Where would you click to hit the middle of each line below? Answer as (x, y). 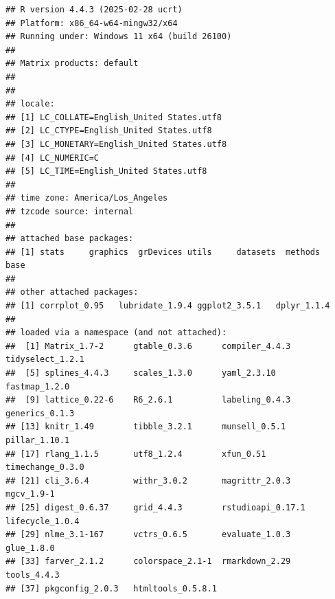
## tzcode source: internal (70, 211)
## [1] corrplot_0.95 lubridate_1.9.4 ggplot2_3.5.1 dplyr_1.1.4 (168, 306)
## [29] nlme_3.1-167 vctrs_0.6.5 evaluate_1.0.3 (148, 535)
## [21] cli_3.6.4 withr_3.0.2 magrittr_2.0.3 (148, 481)
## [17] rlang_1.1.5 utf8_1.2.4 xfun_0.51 (136, 454)
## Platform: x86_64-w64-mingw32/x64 (92, 23)
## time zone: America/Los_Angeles (87, 198)
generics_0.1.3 (40, 413)
